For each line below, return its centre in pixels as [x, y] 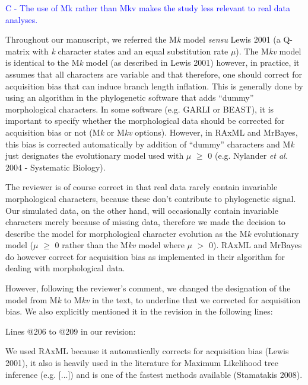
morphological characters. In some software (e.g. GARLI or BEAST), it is [140, 109]
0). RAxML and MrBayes [255, 245]
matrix [18, 51]
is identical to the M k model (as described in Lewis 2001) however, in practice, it [153, 62]
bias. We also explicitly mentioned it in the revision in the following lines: [139, 311]
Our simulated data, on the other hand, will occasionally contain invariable [142, 210]
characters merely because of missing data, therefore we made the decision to [145, 222]
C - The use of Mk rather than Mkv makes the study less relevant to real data [148, 8]
